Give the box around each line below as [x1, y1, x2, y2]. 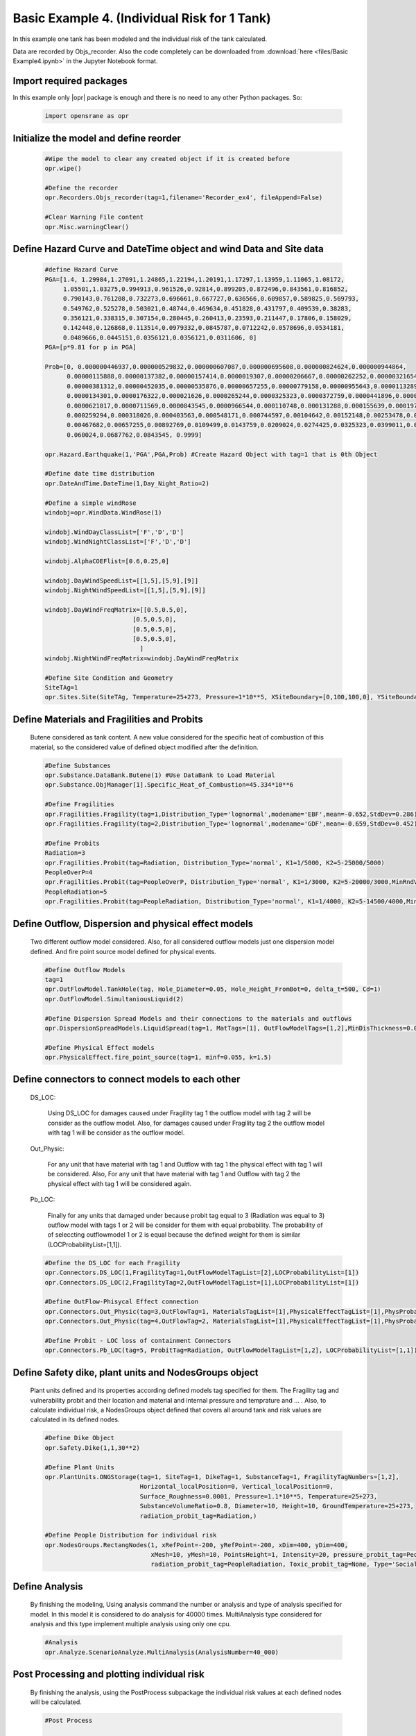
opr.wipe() [44, 165, 82, 173]
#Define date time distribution [44, 469, 155, 478]
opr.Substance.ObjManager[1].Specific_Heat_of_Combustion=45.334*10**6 [44, 781, 294, 789]
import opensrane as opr [44, 112, 130, 120]
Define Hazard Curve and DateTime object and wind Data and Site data [12, 243, 324, 255]
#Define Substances [44, 761, 111, 769]
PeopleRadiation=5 [44, 887, 107, 896]
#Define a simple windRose [44, 499, 137, 507]
